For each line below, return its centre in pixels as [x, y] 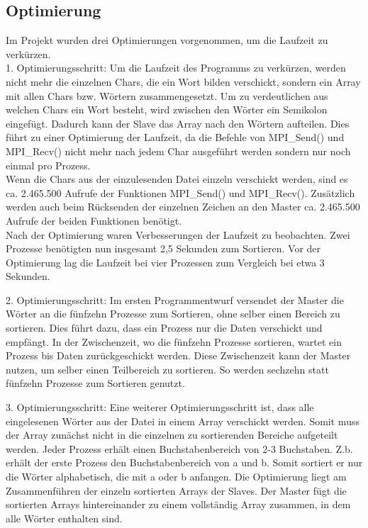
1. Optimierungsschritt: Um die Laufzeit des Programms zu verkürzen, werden [176, 68]
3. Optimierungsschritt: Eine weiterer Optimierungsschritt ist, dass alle [160, 407]
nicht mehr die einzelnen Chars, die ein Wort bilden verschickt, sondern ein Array [183, 81]
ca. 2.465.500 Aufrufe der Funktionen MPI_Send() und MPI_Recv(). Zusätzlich [180, 192]
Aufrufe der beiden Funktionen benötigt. [94, 220]
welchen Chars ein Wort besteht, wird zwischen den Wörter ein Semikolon [167, 109]
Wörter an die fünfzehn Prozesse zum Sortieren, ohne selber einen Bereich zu [173, 314]
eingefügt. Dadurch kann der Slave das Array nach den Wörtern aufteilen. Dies [178, 123]
